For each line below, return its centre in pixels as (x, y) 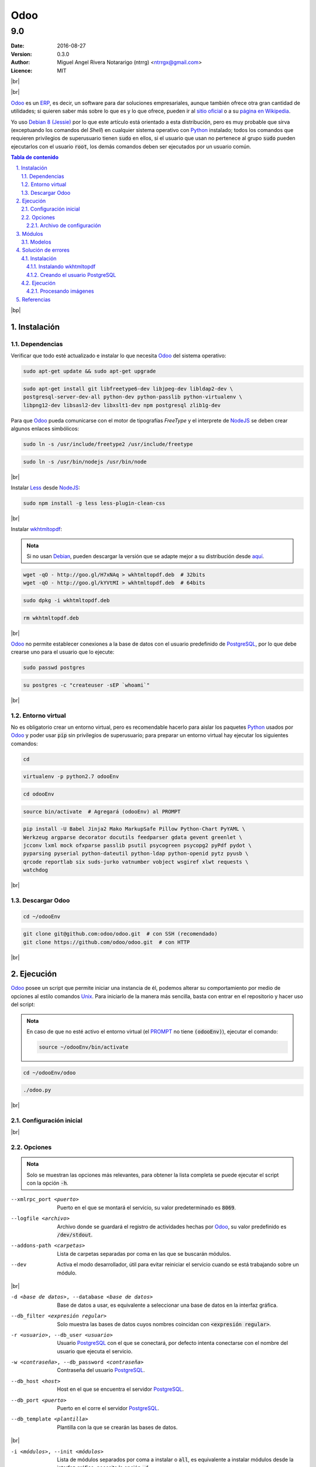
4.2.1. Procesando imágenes (60, 291)
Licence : (22, 70)
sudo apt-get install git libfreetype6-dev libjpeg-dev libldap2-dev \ (128, 388)
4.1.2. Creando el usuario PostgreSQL (71, 275)
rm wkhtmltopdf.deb (51, 618)
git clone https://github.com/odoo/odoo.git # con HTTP (107, 942)
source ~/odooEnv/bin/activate (84, 1047)
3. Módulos (30, 234)
